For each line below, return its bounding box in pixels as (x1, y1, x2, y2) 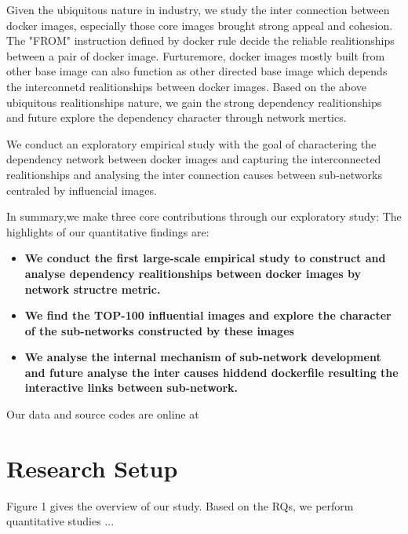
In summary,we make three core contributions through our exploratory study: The (6, 208, 402, 225)
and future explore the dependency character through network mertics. (6, 109, 347, 126)
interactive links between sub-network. (24, 379, 239, 396)
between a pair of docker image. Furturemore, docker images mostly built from (6, 47, 385, 64)
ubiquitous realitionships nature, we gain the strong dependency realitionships (6, 93, 382, 110)
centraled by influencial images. (6, 181, 157, 198)
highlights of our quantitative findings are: (6, 223, 209, 240)
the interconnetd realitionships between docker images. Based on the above (6, 78, 367, 94)
